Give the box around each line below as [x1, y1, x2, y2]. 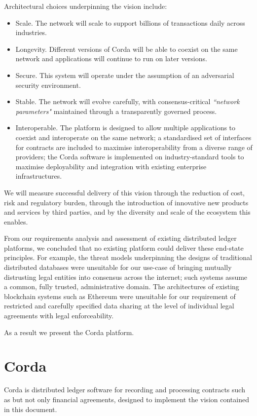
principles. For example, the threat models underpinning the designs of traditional [4, 252, 252, 263]
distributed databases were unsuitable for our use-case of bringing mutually [4, 262, 232, 272]
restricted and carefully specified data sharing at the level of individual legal [4, 301, 234, 311]
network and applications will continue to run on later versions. [15, 53, 207, 64]
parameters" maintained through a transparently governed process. [15, 106, 217, 116]
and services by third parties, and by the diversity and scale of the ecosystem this [4, 207, 251, 217]
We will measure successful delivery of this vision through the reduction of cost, [4, 187, 245, 197]
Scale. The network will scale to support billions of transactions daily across [15, 17, 245, 28]
